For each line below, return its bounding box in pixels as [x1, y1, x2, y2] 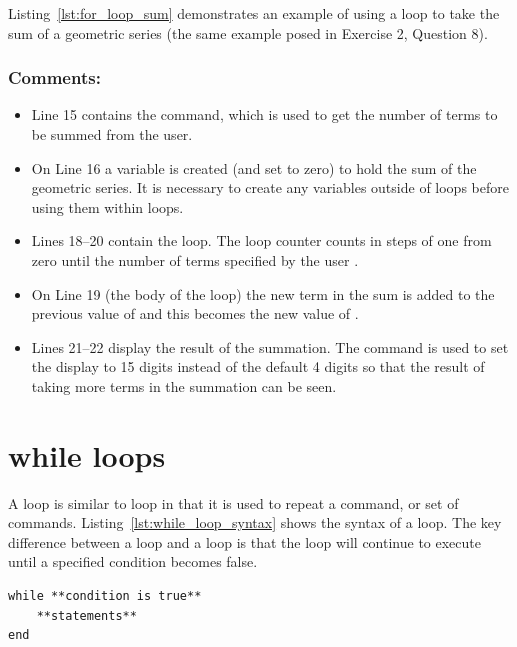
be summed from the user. [31, 124, 193, 144]
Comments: [8, 65, 101, 90]
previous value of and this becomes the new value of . [31, 303, 359, 324]
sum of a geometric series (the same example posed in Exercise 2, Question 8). [8, 22, 488, 43]
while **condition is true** [8, 589, 202, 604]
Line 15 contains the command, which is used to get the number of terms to [31, 104, 498, 125]
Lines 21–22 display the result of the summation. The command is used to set [31, 336, 509, 357]
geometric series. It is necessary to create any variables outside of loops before [31, 177, 509, 198]
